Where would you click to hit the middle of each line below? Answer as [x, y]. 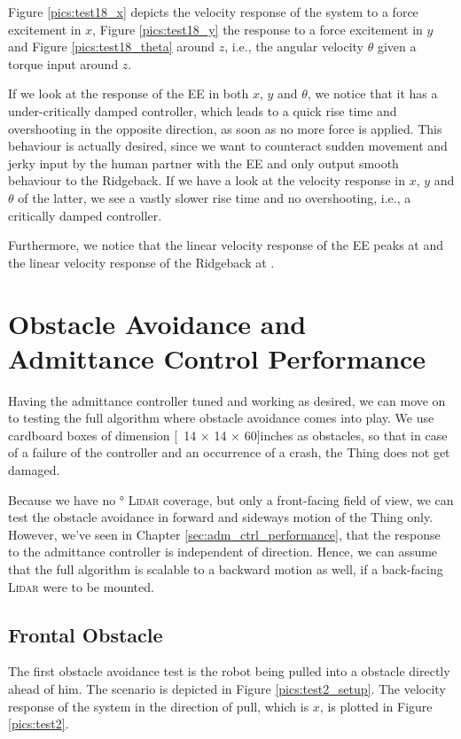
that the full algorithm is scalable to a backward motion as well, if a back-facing [226, 568]
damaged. [34, 470]
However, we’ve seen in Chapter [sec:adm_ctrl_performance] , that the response [224, 534]
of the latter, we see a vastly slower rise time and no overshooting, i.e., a [215, 197]
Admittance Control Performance [217, 358]
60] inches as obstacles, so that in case [346, 435]
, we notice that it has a [372, 93]
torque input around [63, 63]
